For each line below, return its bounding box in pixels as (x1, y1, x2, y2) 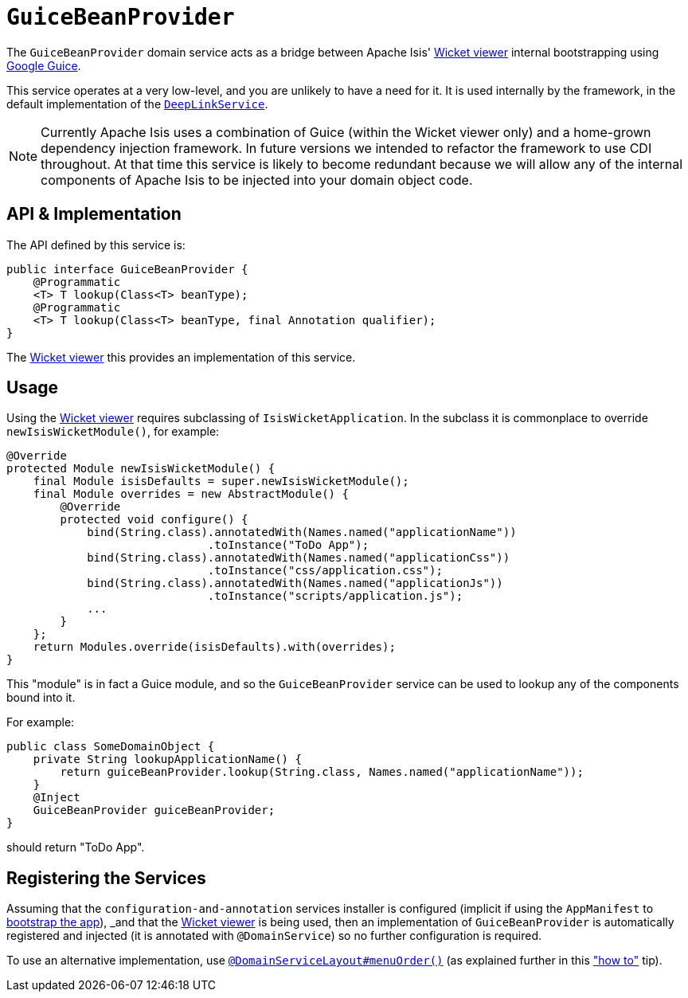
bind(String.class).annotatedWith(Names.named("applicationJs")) (87, 577, 503, 590)
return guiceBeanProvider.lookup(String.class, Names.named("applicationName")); (60, 765, 584, 779)
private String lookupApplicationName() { (33, 753, 302, 766)
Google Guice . (6, 58, 81, 72)
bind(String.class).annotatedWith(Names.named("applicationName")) (87, 526, 517, 539)
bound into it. (6, 691, 76, 705)
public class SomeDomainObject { (6, 740, 215, 753)
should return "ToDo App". (6, 840, 145, 855)
